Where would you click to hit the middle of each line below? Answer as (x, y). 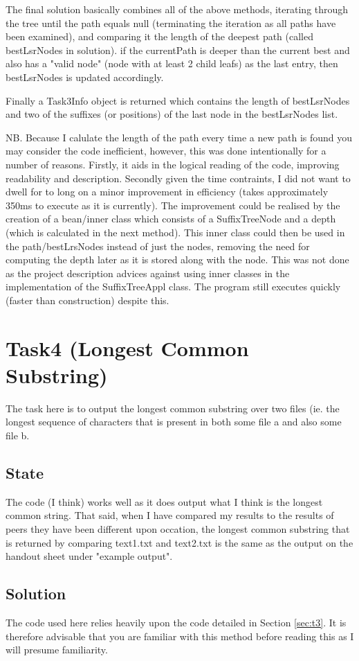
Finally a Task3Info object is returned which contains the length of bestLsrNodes (178, 100)
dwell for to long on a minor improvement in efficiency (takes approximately (167, 192)
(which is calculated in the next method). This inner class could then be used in (175, 232)
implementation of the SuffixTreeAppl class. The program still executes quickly (173, 287)
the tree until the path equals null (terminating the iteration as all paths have (171, 23)
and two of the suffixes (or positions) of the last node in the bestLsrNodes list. (172, 114)
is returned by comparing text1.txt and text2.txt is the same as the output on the (179, 542)
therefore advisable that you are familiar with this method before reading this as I (180, 636)
